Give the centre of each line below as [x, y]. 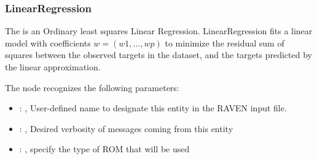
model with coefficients [48, 43]
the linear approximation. [53, 67]
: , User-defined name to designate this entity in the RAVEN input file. [153, 108]
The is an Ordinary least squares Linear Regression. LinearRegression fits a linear [159, 31]
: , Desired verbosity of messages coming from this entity [126, 128]
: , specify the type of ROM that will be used [104, 149]
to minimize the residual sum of [225, 43]
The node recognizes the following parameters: [92, 87]
